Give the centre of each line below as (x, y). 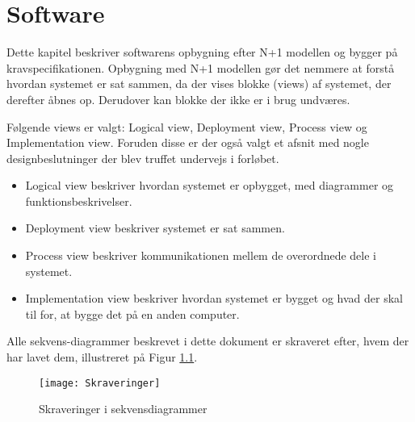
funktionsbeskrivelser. (79, 201)
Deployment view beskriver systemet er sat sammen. (155, 228)
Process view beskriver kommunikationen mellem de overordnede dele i (201, 255)
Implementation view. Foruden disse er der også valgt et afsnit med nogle (188, 142)
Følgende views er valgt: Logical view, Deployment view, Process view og (187, 126)
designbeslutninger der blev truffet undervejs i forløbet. (143, 158)
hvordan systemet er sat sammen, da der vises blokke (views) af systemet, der (199, 84)
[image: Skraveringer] (100, 383)
